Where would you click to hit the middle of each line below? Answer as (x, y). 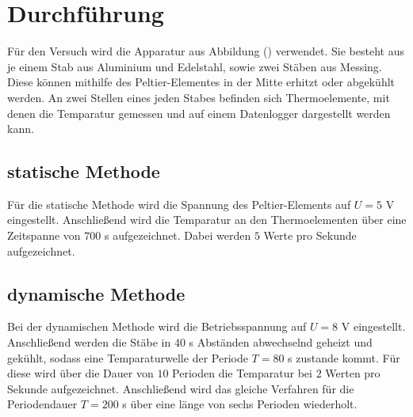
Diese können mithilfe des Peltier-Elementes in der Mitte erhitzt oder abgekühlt (201, 82)
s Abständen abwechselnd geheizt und (281, 342)
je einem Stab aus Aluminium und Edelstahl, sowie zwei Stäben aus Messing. (195, 66)
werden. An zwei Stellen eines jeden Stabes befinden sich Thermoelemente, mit (199, 97)
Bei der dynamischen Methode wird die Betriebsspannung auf (157, 326)
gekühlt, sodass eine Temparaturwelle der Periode (128, 357)
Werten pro (353, 373)
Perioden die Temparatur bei (242, 373)
